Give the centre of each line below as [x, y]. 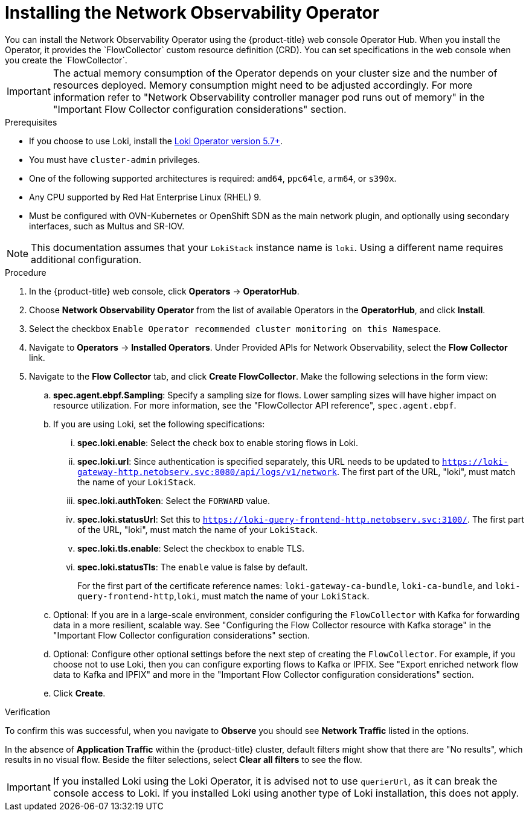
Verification [28, 712]
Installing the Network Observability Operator [192, 13]
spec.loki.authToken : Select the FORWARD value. [174, 500]
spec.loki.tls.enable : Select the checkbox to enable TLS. [191, 548]
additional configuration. [86, 259]
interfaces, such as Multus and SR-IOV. [107, 226]
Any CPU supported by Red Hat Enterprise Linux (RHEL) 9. [145, 197]
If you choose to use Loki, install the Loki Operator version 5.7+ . [156, 141]
